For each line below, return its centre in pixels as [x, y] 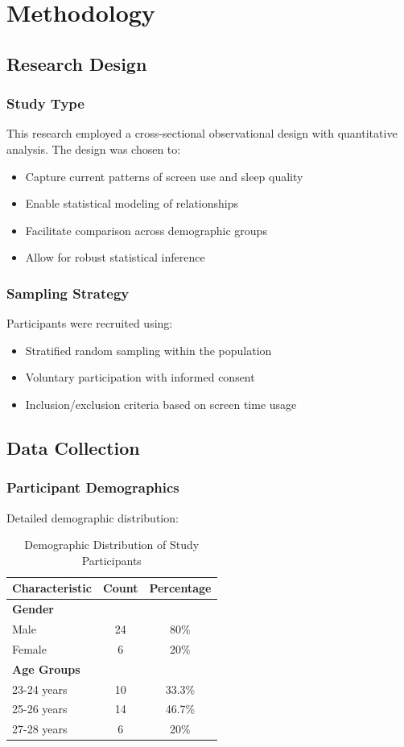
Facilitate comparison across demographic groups [146, 230]
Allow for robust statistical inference [115, 257]
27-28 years [40, 729]
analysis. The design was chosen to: [94, 149]
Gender [33, 609]
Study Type [45, 103]
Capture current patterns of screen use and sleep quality [164, 176]
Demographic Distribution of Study [112, 545]
